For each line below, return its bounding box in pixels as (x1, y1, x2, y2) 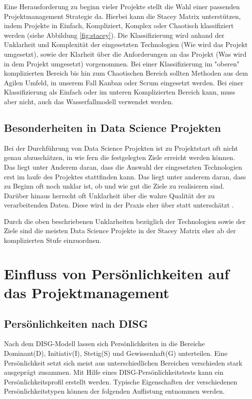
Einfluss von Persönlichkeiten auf (4, 263, 229, 283)
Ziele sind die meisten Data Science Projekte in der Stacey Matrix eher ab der (4, 225, 236, 236)
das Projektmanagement (4, 283, 170, 303)
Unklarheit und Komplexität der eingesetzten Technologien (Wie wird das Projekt (4, 39, 248, 49)
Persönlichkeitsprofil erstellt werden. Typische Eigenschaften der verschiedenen (4, 376, 237, 386)
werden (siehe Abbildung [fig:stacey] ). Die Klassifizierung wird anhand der (4, 30, 224, 40)
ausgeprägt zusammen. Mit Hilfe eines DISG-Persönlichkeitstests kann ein (4, 367, 223, 377)
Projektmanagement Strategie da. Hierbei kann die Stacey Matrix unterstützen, (4, 11, 241, 21)
